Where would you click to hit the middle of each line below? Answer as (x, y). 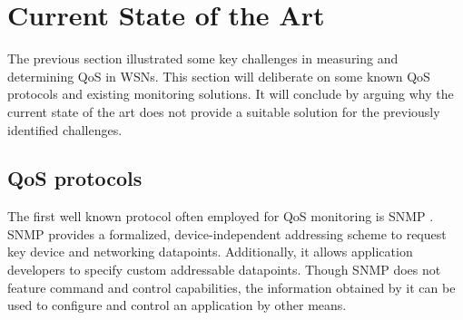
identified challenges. (65, 129)
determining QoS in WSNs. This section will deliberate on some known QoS (219, 76)
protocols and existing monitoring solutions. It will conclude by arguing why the (231, 94)
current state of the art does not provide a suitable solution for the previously (224, 111)
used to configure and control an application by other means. (177, 305)
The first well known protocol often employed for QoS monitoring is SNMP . (221, 216)
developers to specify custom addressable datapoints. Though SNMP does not (224, 270)
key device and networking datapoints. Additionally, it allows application (210, 252)
